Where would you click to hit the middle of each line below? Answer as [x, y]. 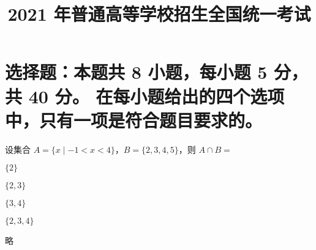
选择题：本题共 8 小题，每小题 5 [136, 72]
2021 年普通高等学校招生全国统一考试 [159, 14]
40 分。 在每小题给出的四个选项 [156, 96]
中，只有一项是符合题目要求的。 [134, 119]
